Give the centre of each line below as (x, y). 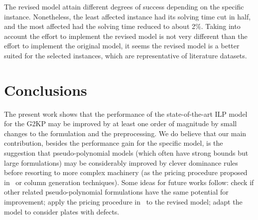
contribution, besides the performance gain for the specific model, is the (114, 143)
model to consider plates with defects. (62, 211)
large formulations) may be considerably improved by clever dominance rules (121, 162)
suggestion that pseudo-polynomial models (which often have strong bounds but (126, 153)
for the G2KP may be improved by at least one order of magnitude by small (121, 123)
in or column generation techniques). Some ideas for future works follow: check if (129, 182)
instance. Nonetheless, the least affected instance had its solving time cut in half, (128, 16)
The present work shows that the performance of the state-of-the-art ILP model (126, 113)
